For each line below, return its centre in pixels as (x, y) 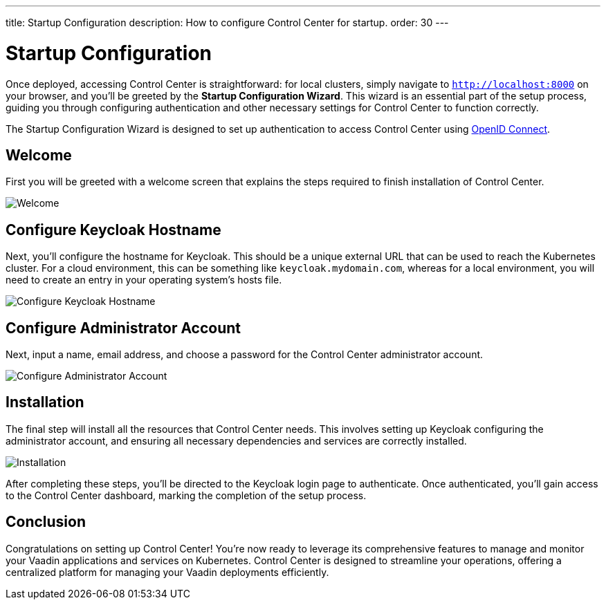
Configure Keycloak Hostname (113, 230)
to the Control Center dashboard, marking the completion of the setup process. (186, 495)
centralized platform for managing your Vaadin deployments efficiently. (167, 572)
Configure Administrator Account (123, 328)
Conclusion (46, 522)
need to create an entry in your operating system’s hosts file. (144, 280)
